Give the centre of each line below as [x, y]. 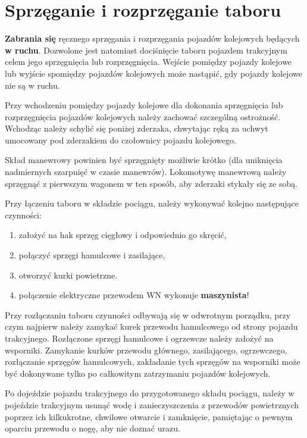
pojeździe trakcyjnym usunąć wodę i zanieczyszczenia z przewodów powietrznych [152, 404]
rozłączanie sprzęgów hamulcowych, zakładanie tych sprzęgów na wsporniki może [153, 362]
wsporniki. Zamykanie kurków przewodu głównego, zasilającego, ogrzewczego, [146, 350]
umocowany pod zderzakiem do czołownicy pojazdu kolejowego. [120, 140]
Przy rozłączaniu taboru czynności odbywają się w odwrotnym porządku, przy [148, 315]
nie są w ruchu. [32, 85]
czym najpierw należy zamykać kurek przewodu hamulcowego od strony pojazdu [151, 326]
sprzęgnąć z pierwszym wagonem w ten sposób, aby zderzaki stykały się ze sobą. [151, 183]
